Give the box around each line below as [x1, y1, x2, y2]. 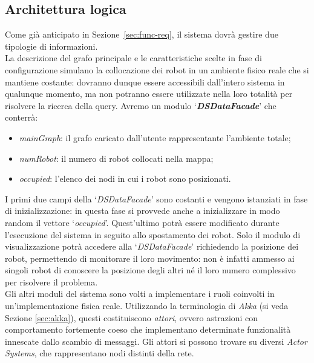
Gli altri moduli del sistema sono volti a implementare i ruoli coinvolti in [5, 287, 275, 300]
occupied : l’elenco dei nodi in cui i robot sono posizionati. [19, 172, 231, 185]
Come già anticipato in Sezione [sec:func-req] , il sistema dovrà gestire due [5, 28, 278, 41]
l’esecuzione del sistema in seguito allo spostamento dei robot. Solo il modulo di [5, 228, 301, 241]
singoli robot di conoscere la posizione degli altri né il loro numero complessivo [5, 264, 296, 276]
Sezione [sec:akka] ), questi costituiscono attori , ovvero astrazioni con [5, 311, 258, 324]
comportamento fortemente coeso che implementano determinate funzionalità [5, 323, 291, 336]
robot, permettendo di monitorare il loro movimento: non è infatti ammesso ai [5, 251, 295, 264]
